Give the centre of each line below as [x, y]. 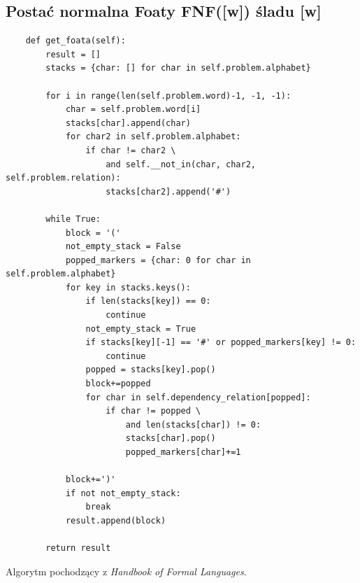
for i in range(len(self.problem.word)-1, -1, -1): [168, 96]
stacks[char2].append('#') [168, 191]
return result [78, 548]
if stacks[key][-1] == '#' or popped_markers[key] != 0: [221, 343]
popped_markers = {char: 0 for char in [158, 260]
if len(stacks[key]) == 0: [148, 301]
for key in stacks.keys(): [128, 287]
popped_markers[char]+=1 [183, 452]
